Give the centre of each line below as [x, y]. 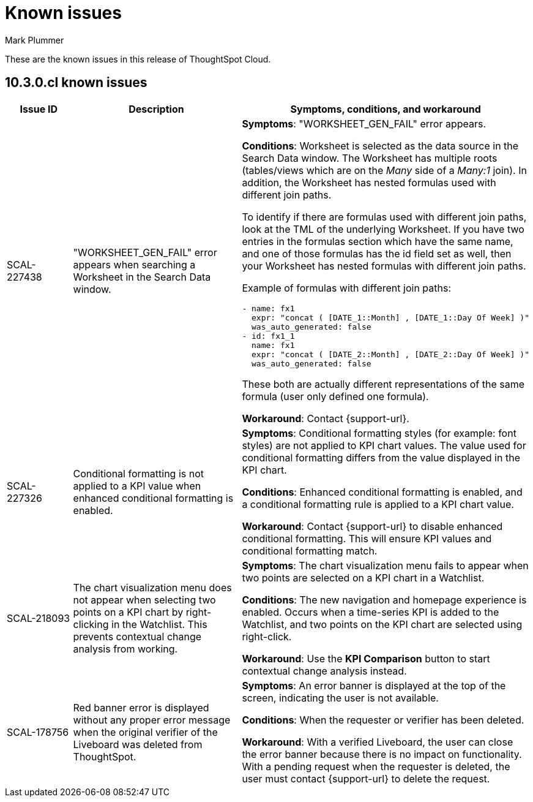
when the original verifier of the [145, 732]
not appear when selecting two [144, 600]
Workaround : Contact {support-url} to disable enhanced [372, 526]
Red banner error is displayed [141, 707]
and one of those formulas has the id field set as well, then [377, 253]
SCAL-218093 [39, 618]
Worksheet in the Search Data [142, 277]
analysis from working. [125, 649]
